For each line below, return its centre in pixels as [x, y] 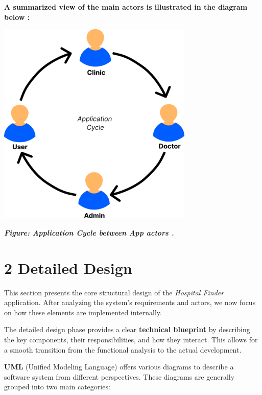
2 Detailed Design [68, 268]
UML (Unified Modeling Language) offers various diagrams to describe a [119, 367]
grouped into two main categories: [57, 387]
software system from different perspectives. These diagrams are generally [120, 376]
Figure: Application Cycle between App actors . [89, 232]
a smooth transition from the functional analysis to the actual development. [123, 349]
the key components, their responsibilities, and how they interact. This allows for [131, 340]
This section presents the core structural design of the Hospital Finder [114, 292]
